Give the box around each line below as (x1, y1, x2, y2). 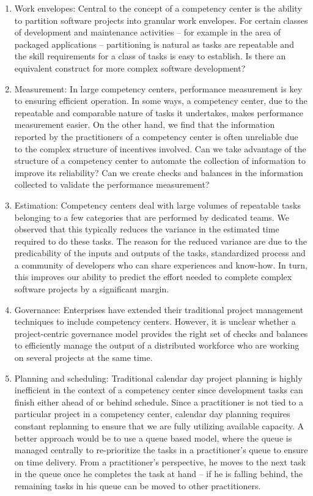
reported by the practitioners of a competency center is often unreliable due (14, 130, 298, 143)
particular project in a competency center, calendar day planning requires (14, 407, 290, 420)
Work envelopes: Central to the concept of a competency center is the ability (14, 2, 302, 14)
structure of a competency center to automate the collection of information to (14, 154, 306, 167)
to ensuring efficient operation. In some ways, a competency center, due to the (14, 94, 307, 107)
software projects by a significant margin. (14, 283, 169, 295)
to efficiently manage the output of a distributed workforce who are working (14, 339, 300, 352)
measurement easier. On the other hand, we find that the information (14, 118, 275, 131)
